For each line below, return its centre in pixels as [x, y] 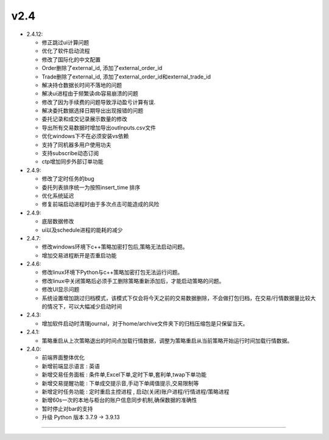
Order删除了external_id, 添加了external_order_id [102, 68]
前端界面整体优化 [63, 358]
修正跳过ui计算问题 [65, 42]
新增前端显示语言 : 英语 [71, 366]
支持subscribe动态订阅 [70, 153]
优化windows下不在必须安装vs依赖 [85, 136]
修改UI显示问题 [61, 290]
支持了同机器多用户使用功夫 [76, 145]
